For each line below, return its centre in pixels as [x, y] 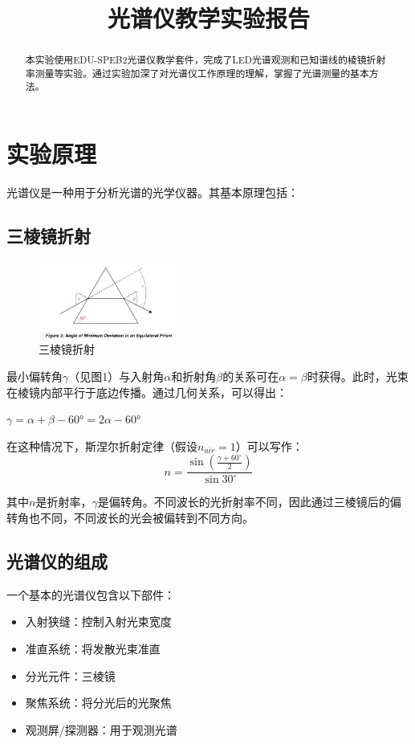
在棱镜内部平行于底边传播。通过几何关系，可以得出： [147, 392]
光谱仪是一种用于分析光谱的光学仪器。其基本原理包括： [153, 192]
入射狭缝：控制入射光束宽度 [98, 621]
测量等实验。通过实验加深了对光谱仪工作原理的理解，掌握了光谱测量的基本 [202, 73]
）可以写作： [269, 446]
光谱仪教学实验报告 [208, 18]
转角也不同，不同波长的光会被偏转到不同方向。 [130, 518]
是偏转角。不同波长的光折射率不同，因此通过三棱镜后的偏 [249, 502]
